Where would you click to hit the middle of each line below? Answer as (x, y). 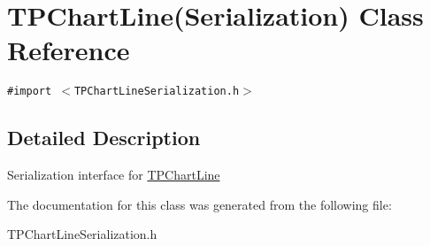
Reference (69, 50)
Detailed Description (104, 138)
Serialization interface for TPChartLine (114, 175)
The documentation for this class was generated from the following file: (200, 204)
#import (30, 92)
